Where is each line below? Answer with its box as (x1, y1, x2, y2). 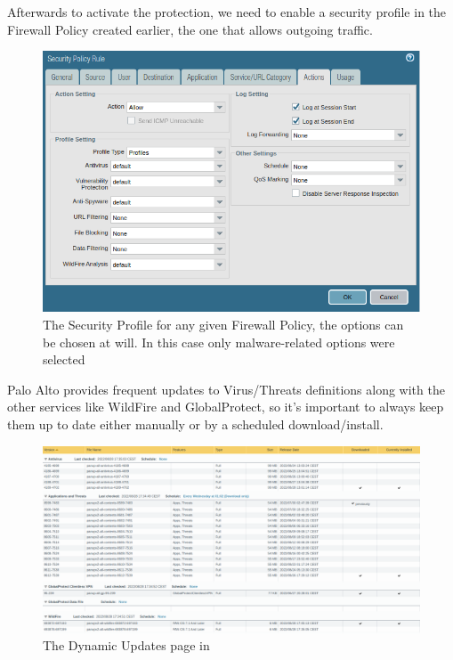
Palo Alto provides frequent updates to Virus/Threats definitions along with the (7, 379, 445, 398)
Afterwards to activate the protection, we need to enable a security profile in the (7, 3, 447, 20)
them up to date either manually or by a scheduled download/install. (7, 414, 384, 433)
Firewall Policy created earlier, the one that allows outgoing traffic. (7, 20, 373, 38)
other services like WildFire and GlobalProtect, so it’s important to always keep (7, 397, 444, 416)
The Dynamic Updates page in (43, 636, 210, 655)
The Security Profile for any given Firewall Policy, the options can (43, 314, 404, 333)
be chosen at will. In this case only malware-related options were (43, 332, 395, 351)
